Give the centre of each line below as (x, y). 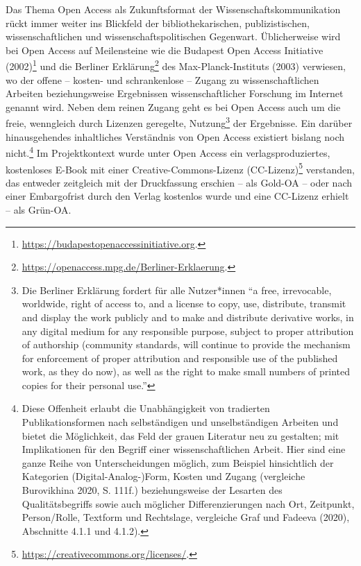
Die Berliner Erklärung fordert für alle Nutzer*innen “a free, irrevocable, (177, 290)
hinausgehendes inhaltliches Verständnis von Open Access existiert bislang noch (175, 136)
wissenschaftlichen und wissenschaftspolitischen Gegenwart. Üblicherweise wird (173, 36)
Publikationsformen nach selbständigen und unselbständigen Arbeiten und (180, 422)
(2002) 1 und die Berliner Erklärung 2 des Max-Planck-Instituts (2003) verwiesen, (176, 65)
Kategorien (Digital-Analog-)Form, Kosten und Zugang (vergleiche (163, 476)
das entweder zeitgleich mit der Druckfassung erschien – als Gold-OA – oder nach (179, 182)
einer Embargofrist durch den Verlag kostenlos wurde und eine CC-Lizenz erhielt (177, 196)
